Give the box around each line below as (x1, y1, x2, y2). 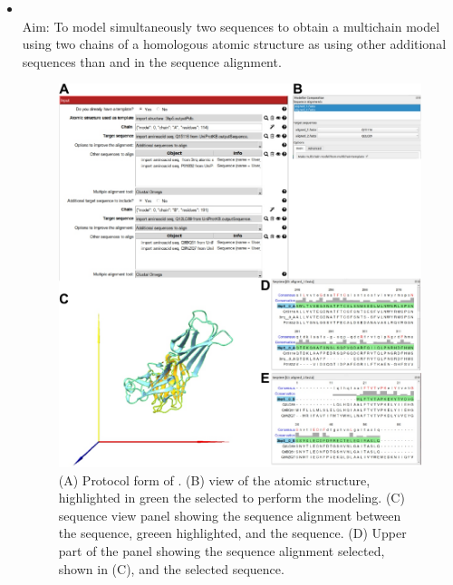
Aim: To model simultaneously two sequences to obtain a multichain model (22, 16, 440, 35)
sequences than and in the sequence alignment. (22, 52, 282, 71)
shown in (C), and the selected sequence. (58, 559, 284, 578)
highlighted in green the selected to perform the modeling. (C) (58, 488, 405, 507)
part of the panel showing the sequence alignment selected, (58, 542, 385, 561)
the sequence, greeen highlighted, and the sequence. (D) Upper (58, 523, 407, 542)
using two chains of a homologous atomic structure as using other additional (22, 34, 447, 53)
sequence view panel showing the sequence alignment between (58, 505, 401, 524)
